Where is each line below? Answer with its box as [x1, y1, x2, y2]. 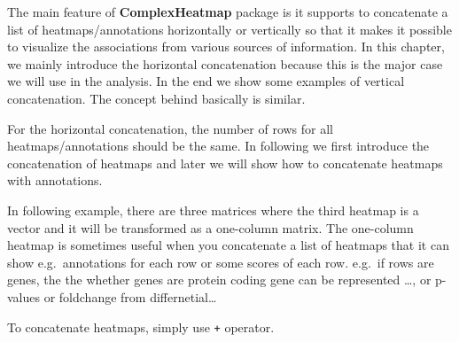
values [7, 287, 41, 306]
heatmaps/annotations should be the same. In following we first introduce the [7, 136, 430, 155]
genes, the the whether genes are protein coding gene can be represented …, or [7, 270, 432, 289]
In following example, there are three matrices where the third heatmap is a [7, 200, 419, 219]
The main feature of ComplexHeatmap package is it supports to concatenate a [7, 3, 448, 20]
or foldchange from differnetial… [43, 287, 217, 306]
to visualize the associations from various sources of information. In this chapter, [7, 37, 445, 56]
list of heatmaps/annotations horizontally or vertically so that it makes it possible [7, 19, 452, 38]
